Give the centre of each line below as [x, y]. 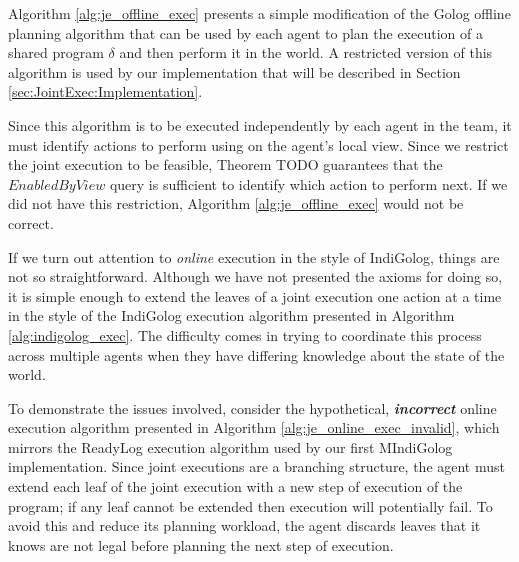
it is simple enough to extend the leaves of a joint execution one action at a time [255, 295]
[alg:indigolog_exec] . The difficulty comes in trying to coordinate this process [245, 334]
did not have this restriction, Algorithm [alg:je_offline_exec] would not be [236, 203]
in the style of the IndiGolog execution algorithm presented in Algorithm [231, 315]
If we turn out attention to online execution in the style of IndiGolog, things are [254, 256]
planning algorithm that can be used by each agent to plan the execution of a [245, 32]
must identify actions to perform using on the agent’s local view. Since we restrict [258, 144]
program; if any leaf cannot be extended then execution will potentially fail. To [250, 505]
